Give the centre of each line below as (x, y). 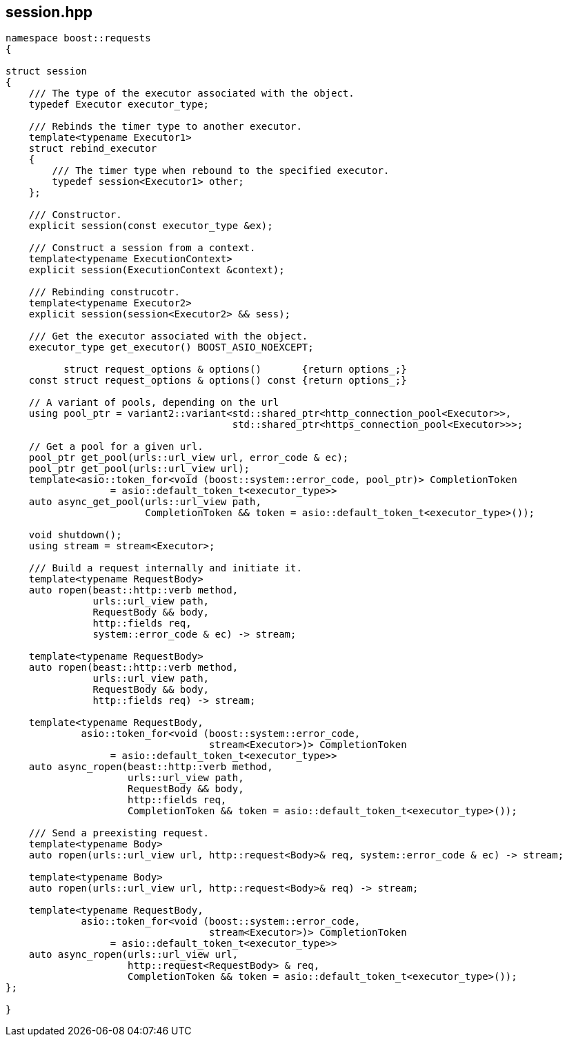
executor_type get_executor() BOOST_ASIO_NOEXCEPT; (171, 347)
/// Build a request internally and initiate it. (165, 568)
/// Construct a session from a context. (142, 248)
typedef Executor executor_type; (119, 105)
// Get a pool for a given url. (116, 447)
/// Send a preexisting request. (119, 833)
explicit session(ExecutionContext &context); (157, 270)
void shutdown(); (75, 535)
